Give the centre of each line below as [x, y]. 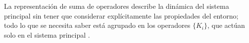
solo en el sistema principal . [47, 34]
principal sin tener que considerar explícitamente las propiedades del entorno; [121, 15]
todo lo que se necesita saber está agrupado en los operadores [97, 25]
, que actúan [226, 25]
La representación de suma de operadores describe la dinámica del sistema [117, 6]
